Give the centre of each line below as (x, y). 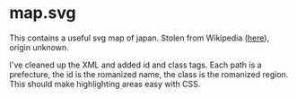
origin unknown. (39, 47)
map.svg (43, 13)
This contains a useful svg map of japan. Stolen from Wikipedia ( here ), (140, 38)
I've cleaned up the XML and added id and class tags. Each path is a (135, 65)
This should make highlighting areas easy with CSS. (105, 84)
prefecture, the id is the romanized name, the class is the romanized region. (149, 74)
